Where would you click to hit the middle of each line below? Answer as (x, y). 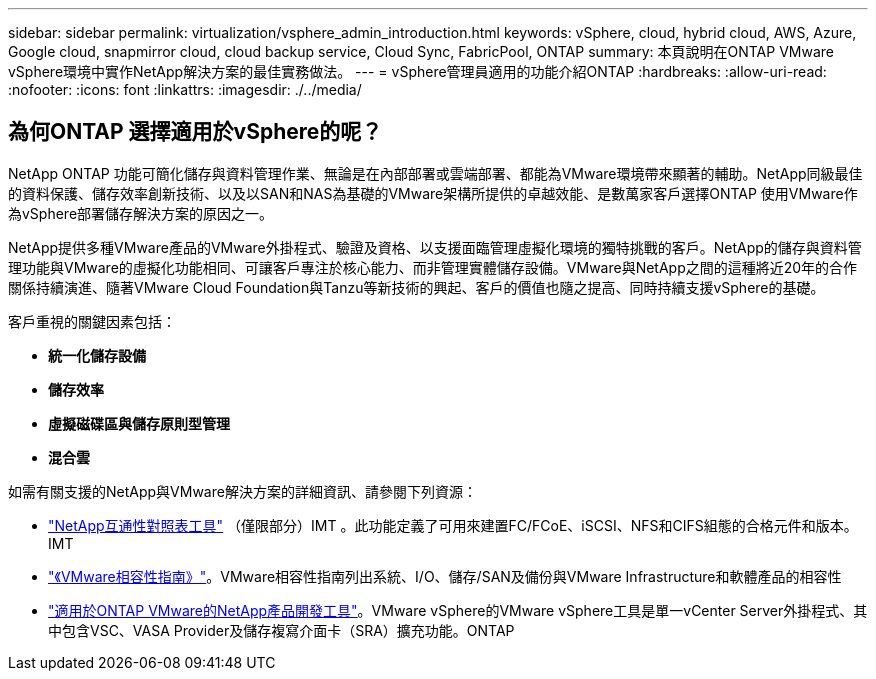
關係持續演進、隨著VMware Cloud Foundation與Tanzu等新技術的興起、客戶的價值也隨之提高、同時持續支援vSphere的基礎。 (416, 287)
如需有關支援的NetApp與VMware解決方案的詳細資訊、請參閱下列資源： (242, 491)
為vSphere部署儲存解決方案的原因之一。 (141, 213)
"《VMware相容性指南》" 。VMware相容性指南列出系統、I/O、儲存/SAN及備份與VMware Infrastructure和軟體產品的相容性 (445, 576)
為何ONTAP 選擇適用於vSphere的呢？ (195, 132)
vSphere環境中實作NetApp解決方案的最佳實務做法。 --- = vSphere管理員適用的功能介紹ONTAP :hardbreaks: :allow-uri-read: (417, 71)
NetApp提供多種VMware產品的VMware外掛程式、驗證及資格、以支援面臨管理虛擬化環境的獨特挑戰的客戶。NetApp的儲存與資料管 (435, 247)
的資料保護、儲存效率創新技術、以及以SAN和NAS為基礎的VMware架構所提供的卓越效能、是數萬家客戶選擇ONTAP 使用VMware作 (433, 193)
